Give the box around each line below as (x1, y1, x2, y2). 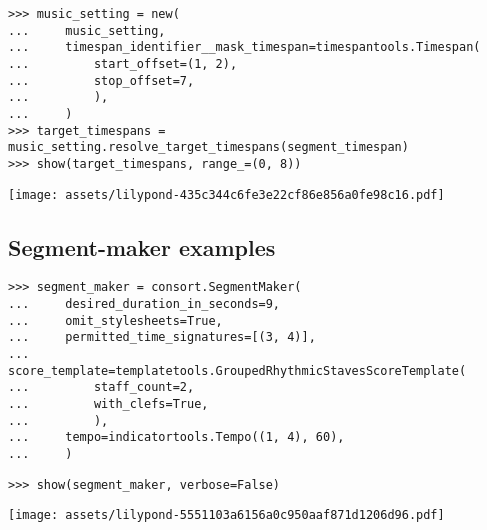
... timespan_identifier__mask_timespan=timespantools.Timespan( (8, 40, 481, 55)
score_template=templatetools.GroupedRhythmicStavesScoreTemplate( (8, 363, 467, 378)
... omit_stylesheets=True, (8, 313, 223, 328)
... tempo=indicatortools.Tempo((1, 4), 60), (8, 430, 345, 445)
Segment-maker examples (8, 231, 276, 262)
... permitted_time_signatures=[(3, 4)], (8, 330, 316, 345)
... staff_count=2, (8, 380, 195, 395)
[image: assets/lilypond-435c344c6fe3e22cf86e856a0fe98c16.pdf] (8, 187, 445, 202)
